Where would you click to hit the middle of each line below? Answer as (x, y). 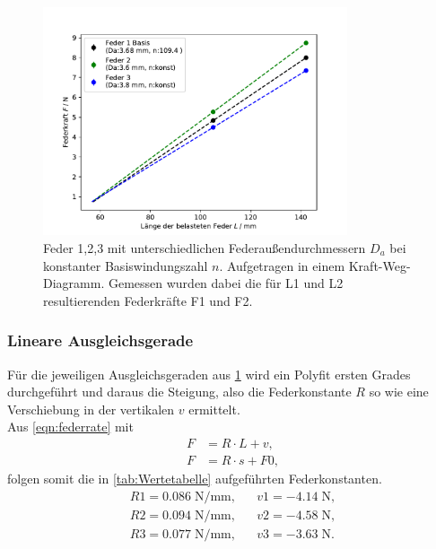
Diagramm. (74, 283)
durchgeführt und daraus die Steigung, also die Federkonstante (179, 392)
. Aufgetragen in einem (282, 265)
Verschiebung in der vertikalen (91, 409)
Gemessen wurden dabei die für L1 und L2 (226, 283)
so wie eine (399, 392)
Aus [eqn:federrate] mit (70, 427)
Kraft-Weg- (379, 265)
